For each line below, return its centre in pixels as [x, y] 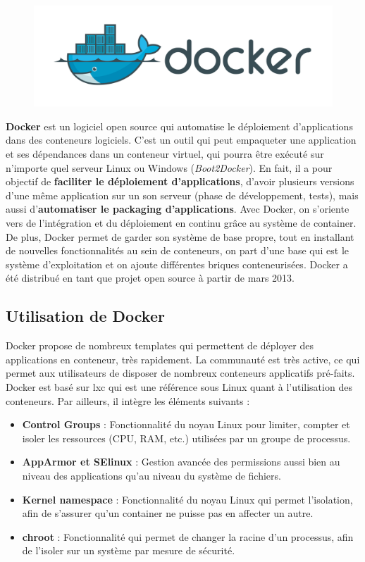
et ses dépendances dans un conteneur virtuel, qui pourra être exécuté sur [165, 154]
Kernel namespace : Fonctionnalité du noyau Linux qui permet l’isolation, [187, 499]
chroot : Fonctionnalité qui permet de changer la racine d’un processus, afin [188, 536]
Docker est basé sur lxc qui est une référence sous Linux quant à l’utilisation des [179, 386]
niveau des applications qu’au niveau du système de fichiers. [151, 475]
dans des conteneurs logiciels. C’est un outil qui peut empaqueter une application [181, 140]
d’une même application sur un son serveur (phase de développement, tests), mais [182, 195]
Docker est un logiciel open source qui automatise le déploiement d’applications [179, 126]
